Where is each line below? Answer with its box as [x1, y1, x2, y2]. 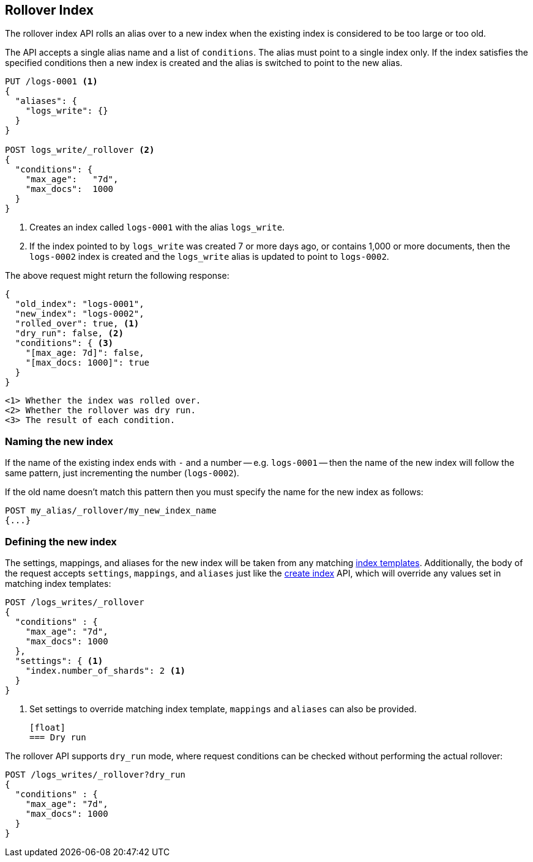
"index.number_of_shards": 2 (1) [25, 665, 186, 676]
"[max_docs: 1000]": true [25, 358, 150, 368]
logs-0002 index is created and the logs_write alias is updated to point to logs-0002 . [29, 251, 389, 262]
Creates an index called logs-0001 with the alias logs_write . [29, 222, 285, 233]
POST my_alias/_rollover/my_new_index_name [5, 506, 217, 516]
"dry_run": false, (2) [15, 328, 124, 339]
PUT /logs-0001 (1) [5, 76, 98, 87]
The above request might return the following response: [5, 270, 229, 281]
